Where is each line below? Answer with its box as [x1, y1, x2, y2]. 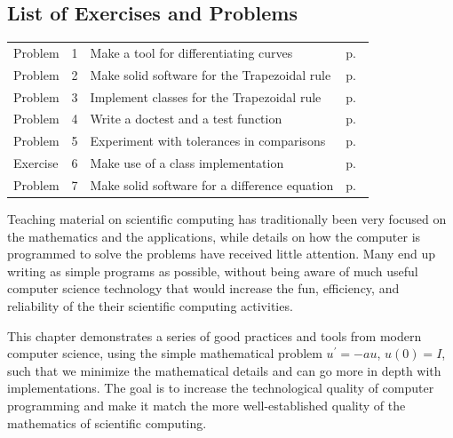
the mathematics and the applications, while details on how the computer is [7, 227, 421, 245]
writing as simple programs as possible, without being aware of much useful [7, 261, 418, 280]
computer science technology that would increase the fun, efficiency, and [7, 279, 400, 298]
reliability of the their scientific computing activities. [7, 297, 293, 315]
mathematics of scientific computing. [7, 413, 207, 432]
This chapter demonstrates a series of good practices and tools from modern [7, 326, 422, 345]
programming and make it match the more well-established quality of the [7, 396, 406, 415]
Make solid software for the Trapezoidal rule [90, 65, 331, 84]
